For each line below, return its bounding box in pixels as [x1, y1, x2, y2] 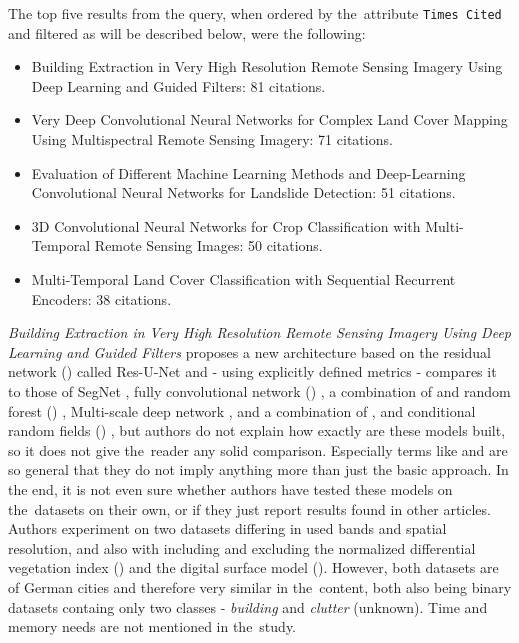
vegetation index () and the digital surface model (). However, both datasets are [8, 557, 499, 578]
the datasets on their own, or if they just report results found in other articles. [8, 498, 491, 519]
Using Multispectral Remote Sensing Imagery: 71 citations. [31, 129, 393, 150]
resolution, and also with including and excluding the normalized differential [8, 537, 476, 558]
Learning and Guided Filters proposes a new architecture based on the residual [8, 341, 491, 362]
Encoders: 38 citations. [31, 288, 172, 309]
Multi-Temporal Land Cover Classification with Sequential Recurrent [31, 269, 456, 289]
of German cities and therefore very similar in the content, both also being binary [8, 576, 512, 597]
